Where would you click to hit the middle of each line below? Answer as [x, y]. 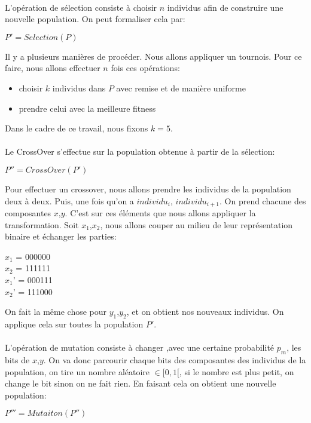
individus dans [79, 88]
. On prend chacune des [263, 200]
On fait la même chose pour [56, 312]
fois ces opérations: [145, 68]
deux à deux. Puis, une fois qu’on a [69, 200]
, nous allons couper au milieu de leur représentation [196, 224]
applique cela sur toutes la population [74, 324]
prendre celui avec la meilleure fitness [87, 108]
